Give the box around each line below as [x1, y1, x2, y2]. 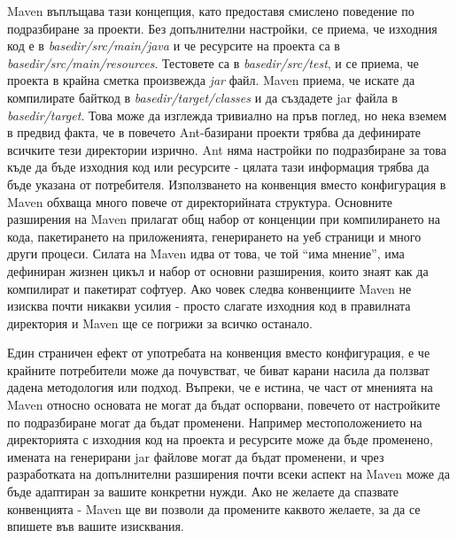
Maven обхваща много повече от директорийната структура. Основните [7, 192, 393, 211]
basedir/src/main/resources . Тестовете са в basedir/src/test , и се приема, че [7, 53, 419, 72]
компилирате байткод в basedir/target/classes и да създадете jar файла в [7, 88, 398, 106]
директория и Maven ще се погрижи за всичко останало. [7, 313, 313, 332]
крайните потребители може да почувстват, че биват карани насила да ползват [7, 360, 430, 379]
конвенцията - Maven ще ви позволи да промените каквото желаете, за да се [7, 499, 421, 518]
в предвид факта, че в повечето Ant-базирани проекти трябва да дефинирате [7, 123, 422, 142]
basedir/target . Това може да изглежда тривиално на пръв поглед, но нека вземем [7, 105, 447, 124]
